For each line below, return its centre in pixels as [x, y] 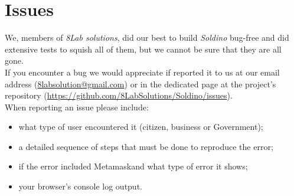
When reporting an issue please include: [77, 107]
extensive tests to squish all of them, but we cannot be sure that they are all [143, 49]
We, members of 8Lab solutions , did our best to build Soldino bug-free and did [147, 37]
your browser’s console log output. [80, 186]
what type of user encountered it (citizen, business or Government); [141, 127]
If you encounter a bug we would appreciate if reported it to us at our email [142, 72]
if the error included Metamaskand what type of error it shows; [133, 166]
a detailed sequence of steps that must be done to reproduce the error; [146, 146]
